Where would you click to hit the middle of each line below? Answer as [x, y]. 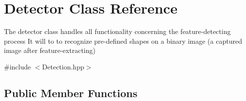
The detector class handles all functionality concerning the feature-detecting [117, 31]
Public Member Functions [71, 93]
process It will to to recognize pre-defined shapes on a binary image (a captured [123, 41]
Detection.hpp [63, 66]
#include [18, 66]
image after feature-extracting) [50, 50]
